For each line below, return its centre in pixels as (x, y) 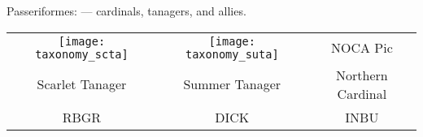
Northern (362, 75)
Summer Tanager (232, 84)
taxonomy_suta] (232, 54)
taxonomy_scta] (82, 54)
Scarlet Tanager (82, 84)
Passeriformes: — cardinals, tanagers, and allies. (126, 11)
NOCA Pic (362, 48)
